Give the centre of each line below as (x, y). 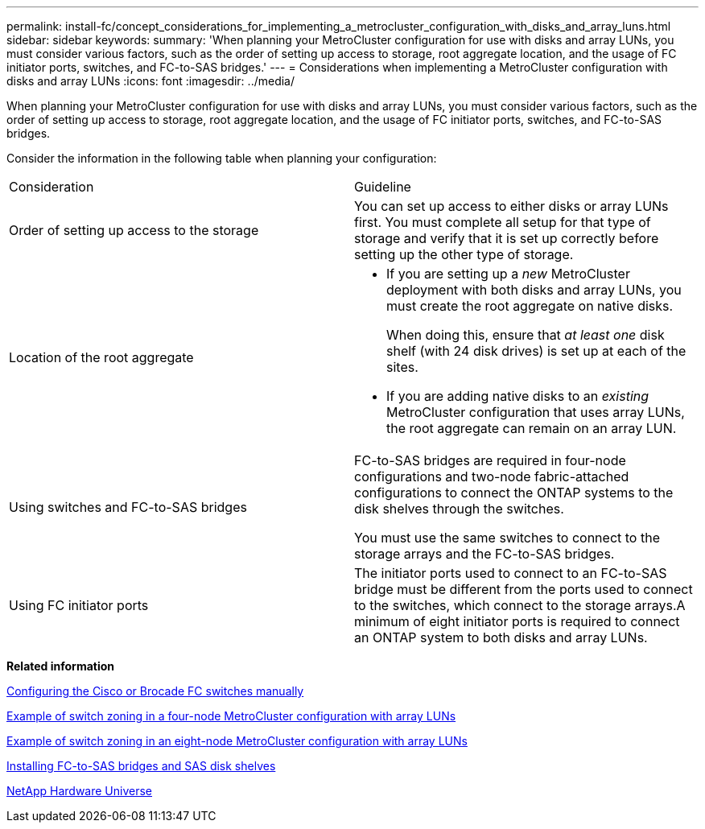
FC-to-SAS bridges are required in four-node (490, 460)
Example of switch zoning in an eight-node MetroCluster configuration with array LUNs (237, 741)
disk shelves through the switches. (459, 509)
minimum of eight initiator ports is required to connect (517, 621)
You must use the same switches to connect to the (507, 538)
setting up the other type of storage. (464, 254)
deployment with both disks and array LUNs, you (534, 290)
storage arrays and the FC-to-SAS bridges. (484, 554)
